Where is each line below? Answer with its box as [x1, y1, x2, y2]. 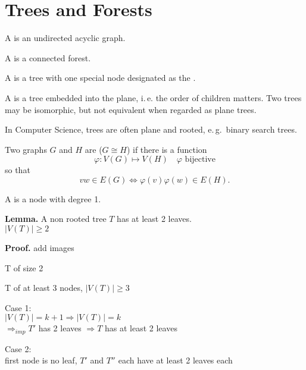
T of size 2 [5, 261, 43, 274]
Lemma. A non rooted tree [5, 212, 107, 225]
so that [5, 164, 30, 176]
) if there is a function [126, 143, 207, 155]
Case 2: [5, 342, 32, 355]
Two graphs [5, 143, 47, 155]
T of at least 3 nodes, [5, 281, 83, 294]
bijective [185, 155, 216, 164]
